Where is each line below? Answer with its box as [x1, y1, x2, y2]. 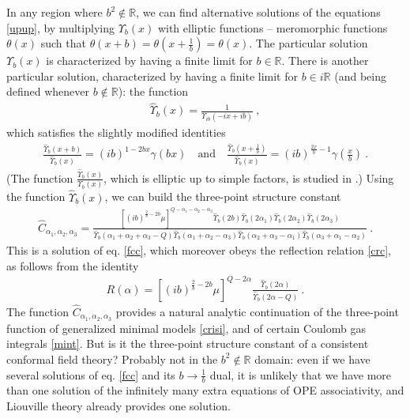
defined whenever [6, 83, 90, 100]
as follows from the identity [6, 257, 139, 274]
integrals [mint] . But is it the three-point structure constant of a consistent [6, 335, 369, 352]
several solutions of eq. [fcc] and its [6, 366, 175, 383]
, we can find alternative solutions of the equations [136, 4, 381, 20]
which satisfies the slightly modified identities [6, 123, 226, 140]
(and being [334, 67, 386, 84]
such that [40, 35, 86, 51]
